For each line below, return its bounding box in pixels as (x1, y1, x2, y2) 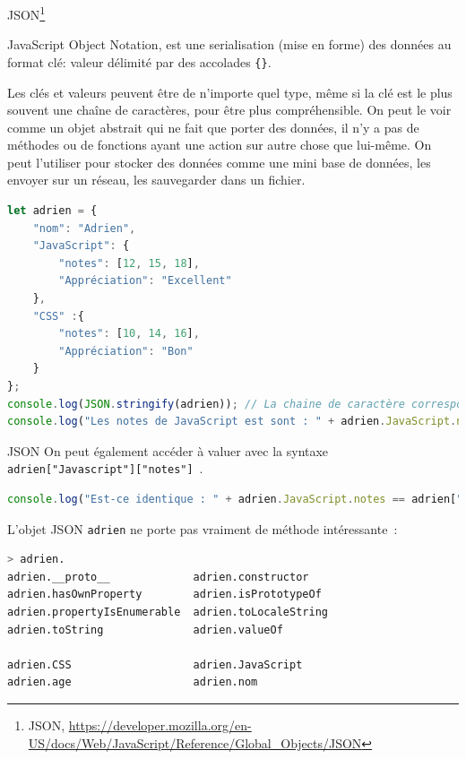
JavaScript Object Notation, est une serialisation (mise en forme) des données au (7, 35, 452, 54)
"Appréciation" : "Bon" (58, 344, 194, 358)
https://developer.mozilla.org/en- (68, 716, 252, 735)
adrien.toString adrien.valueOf (7, 623, 283, 636)
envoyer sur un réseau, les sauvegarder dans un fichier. (7, 170, 306, 189)
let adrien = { (7, 204, 98, 218)
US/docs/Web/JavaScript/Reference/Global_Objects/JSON (28, 733, 362, 752)
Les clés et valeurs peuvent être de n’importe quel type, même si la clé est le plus (7, 82, 453, 101)
